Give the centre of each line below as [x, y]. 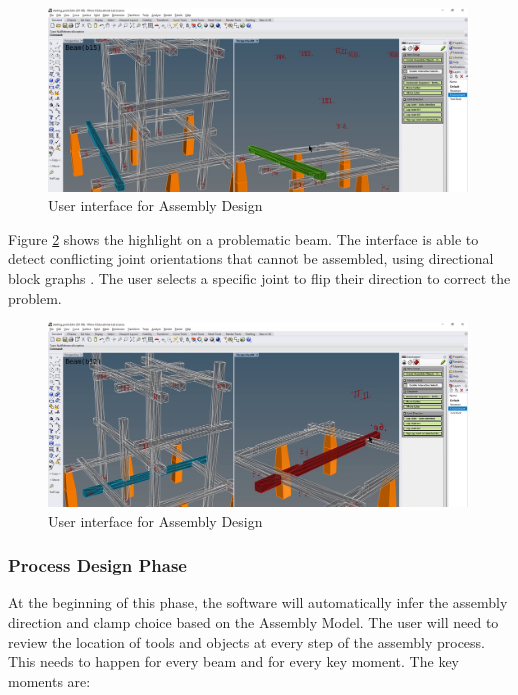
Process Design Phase [97, 565]
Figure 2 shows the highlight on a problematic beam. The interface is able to [243, 238]
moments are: [49, 680]
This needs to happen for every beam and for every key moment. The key [233, 661]
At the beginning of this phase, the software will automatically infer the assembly [258, 602]
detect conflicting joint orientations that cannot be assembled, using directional [251, 258]
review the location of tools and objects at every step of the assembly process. [246, 641]
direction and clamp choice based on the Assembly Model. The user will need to [253, 622]
